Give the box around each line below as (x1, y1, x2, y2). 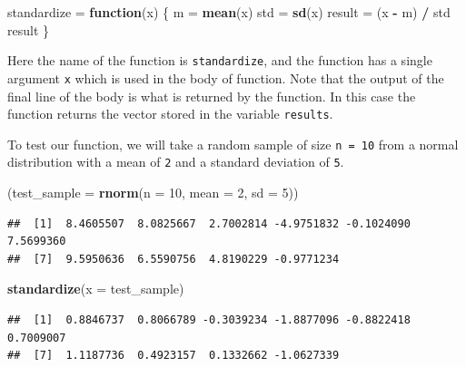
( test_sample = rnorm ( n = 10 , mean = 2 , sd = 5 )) (7, 183, 299, 202)
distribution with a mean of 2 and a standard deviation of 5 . (7, 152, 344, 171)
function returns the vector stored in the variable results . (7, 104, 333, 123)
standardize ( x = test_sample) (7, 279, 184, 298)
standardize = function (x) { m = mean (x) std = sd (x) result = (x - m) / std (7, 3, 451, 21)
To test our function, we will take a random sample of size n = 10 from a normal (7, 134, 459, 153)
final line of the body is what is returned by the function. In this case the (7, 86, 416, 105)
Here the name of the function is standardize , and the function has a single (7, 51, 432, 70)
